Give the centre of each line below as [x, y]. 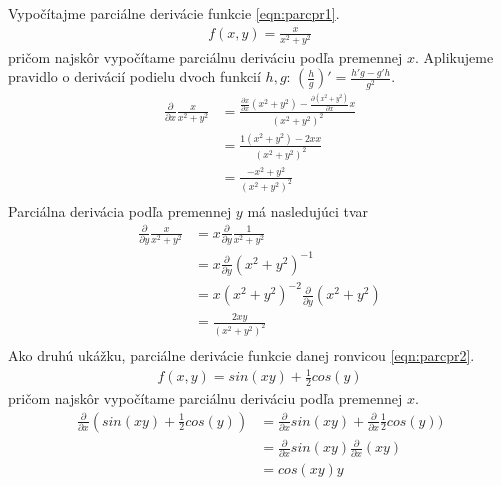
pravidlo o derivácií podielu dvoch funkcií [134, 76]
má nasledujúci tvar [308, 210]
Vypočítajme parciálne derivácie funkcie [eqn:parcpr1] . [174, 13]
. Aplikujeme [454, 56]
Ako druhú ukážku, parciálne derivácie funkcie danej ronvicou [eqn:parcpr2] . [241, 355]
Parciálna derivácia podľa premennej [120, 210]
